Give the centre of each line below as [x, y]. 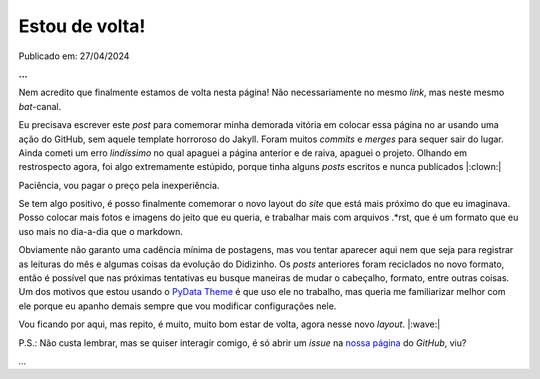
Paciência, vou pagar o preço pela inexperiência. [119, 185]
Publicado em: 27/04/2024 [74, 56]
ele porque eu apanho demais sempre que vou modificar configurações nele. [177, 306]
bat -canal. [40, 106]
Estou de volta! [82, 26]
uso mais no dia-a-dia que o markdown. [101, 231]
